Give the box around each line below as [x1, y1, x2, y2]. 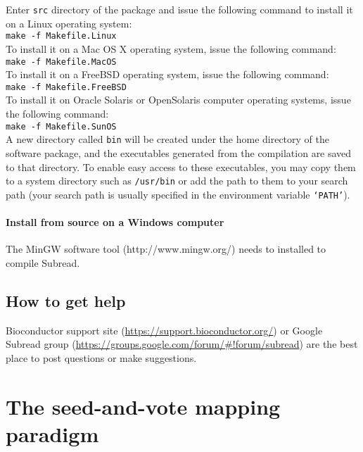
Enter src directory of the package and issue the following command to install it [6, 2, 353, 16]
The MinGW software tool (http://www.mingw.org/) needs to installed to [6, 241, 326, 256]
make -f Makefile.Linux [6, 31, 117, 42]
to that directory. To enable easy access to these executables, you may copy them [6, 159, 356, 174]
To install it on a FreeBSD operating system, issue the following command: [6, 67, 329, 82]
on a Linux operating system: [6, 15, 132, 30]
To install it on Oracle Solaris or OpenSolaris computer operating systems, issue [6, 92, 351, 107]
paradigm [6, 419, 99, 448]
